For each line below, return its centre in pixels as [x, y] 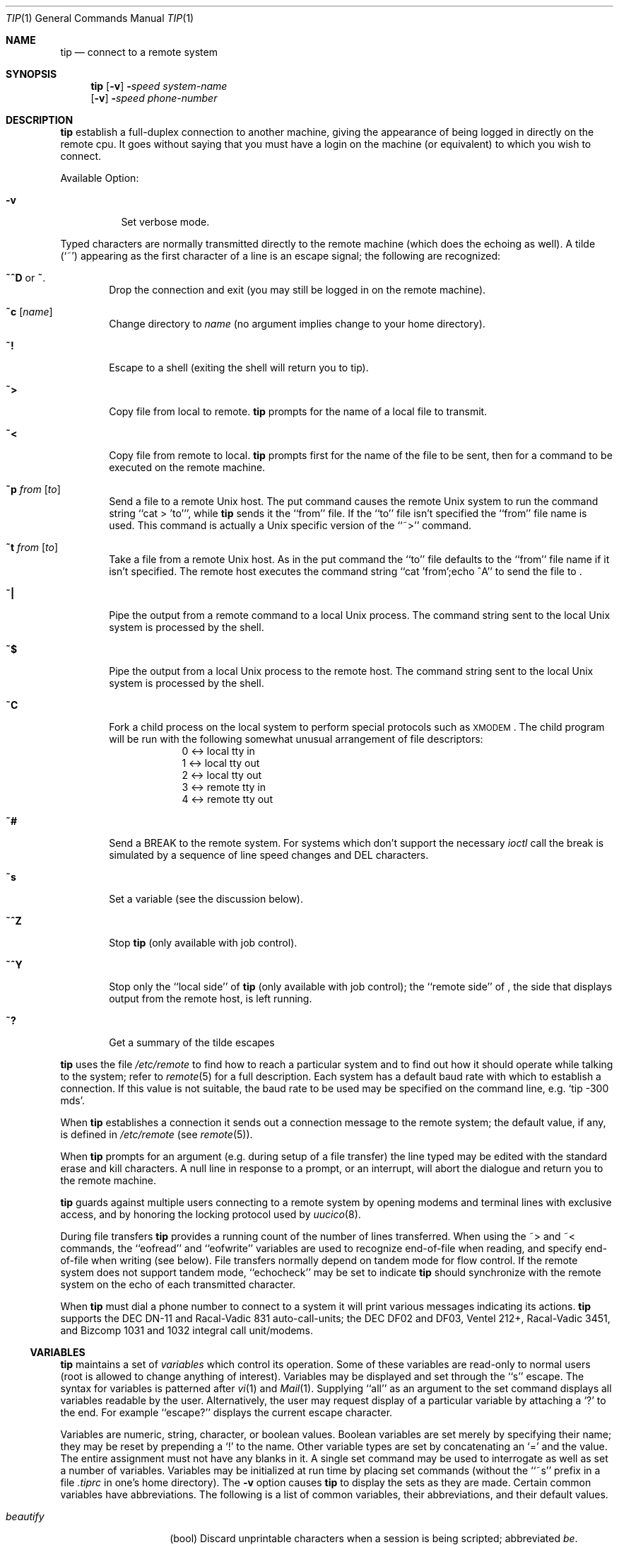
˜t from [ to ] [32, 547]
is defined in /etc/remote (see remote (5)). [157, 1134]
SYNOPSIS [31, 74]
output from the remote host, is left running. [211, 999]
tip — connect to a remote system [139, 52]
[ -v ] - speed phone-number [154, 98]
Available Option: [100, 178]
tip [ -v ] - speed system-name [159, 86]
